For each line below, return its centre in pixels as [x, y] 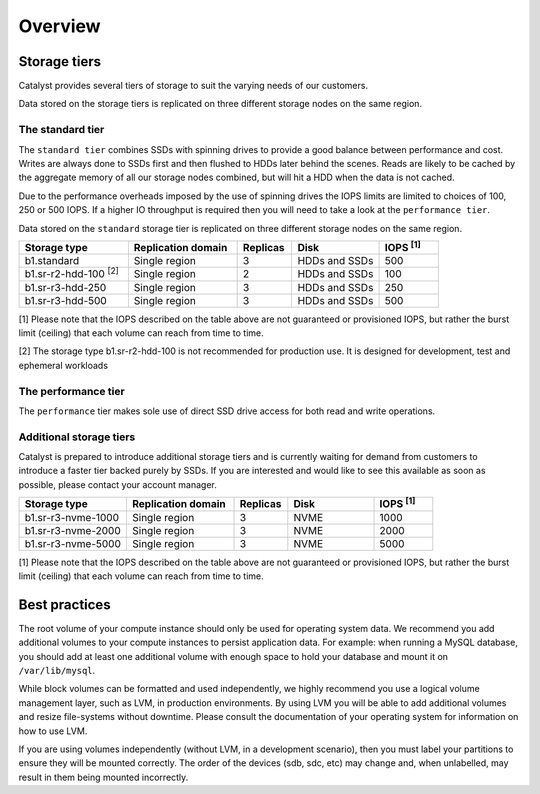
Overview [59, 26]
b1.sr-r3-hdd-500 [65, 300]
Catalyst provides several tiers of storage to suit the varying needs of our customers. [193, 86]
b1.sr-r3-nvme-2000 [72, 530]
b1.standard [52, 261]
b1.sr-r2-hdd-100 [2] [71, 273]
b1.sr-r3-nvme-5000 [73, 543]
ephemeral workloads [63, 365]
